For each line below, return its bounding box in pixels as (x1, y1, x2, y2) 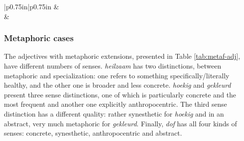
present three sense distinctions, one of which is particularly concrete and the (4, 89, 236, 99)
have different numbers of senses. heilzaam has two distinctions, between (4, 61, 221, 70)
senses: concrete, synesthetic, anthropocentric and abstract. (4, 128, 182, 138)
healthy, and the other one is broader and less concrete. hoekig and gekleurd (4, 80, 231, 90)
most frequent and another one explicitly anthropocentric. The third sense (4, 99, 227, 109)
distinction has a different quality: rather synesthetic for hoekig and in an (4, 108, 224, 118)
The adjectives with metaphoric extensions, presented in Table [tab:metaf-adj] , (4, 51, 241, 61)
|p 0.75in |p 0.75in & (4, 1, 59, 11)
